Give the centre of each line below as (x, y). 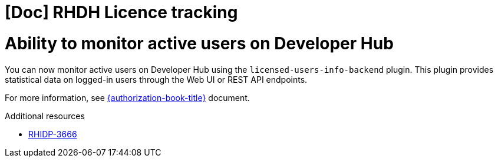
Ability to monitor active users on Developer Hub (199, 43)
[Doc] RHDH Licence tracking (121, 12)
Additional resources (45, 116)
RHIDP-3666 (53, 134)
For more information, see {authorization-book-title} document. (127, 97)
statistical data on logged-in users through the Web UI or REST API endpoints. (156, 79)
